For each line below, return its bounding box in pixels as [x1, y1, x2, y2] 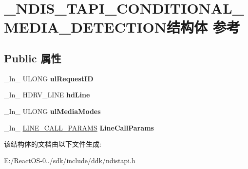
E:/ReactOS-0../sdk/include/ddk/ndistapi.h [4, 155, 135, 165]
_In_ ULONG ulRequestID [4, 73, 94, 83]
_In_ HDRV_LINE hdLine [4, 90, 90, 100]
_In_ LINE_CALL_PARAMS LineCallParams [4, 122, 154, 132]
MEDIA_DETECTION [4, 17, 167, 37]
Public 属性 [4, 50, 61, 65]
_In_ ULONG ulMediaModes [4, 106, 101, 116]
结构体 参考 [167, 17, 240, 37]
